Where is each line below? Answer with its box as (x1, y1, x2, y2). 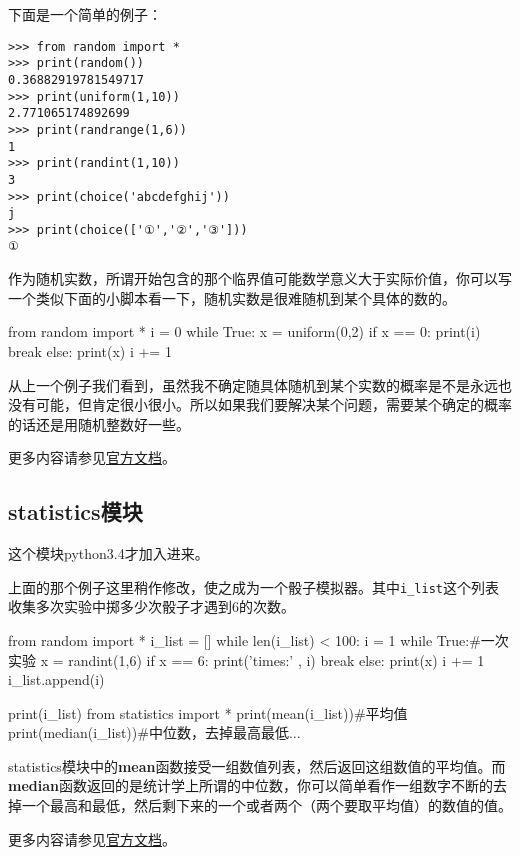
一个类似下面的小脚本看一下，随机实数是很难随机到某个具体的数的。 (8, 287, 456, 308)
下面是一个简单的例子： (8, 4, 162, 24)
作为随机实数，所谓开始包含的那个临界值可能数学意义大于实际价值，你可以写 (8, 268, 512, 289)
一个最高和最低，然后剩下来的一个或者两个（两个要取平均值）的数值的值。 (21, 795, 512, 816)
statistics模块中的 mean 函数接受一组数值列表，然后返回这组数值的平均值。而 (8, 755, 506, 776)
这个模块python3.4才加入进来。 (8, 543, 209, 564)
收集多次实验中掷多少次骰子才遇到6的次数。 (8, 596, 295, 617)
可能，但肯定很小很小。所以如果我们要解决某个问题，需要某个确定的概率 (35, 394, 512, 415)
